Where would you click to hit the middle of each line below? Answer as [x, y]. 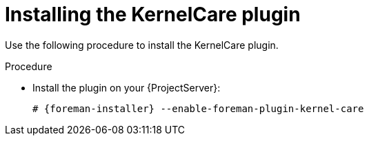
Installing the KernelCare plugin [153, 14]
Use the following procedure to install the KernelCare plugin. [142, 45]
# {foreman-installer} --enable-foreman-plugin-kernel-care [198, 108]
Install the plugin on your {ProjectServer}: [127, 87]
